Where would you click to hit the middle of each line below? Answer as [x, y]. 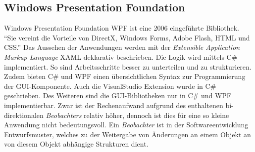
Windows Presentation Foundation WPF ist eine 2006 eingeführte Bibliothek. [122, 28]
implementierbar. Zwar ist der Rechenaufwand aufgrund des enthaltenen [114, 105]
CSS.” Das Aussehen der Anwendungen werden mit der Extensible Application [122, 47]
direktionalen [24, 115]
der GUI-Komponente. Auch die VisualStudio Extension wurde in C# [110, 86]
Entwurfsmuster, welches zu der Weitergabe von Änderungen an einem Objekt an [127, 134]
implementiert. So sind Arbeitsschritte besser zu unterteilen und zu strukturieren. [128, 66]
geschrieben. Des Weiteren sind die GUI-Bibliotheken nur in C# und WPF [118, 95]
